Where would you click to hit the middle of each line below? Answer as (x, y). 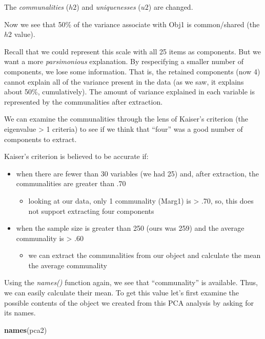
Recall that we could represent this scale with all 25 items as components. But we (132, 51)
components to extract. (40, 139)
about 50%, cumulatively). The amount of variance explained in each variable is (129, 92)
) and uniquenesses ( (109, 7)
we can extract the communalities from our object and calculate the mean (145, 255)
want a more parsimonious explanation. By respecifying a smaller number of (124, 61)
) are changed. (171, 7)
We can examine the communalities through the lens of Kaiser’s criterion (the (126, 119)
